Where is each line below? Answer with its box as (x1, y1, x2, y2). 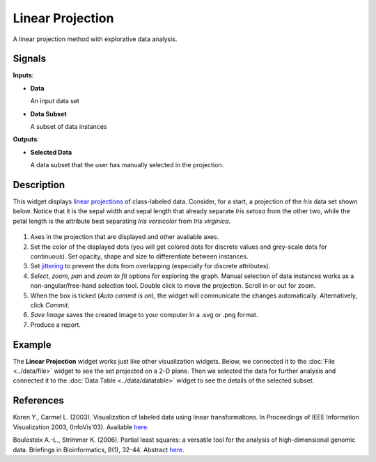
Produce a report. (30, 321, 81, 329)
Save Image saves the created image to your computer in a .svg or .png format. (30, 311, 258, 319)
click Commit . (30, 301, 70, 309)
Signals (13, 53, 47, 65)
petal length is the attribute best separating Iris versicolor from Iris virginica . (13, 217, 231, 225)
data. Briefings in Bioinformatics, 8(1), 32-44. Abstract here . (13, 445, 185, 454)
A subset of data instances (30, 123, 107, 131)
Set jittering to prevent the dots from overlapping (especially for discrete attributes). (30, 262, 271, 270)
